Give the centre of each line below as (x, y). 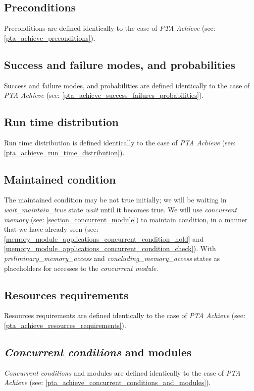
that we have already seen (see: (51, 229)
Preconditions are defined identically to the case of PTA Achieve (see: (110, 28)
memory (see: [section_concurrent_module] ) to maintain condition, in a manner (126, 219)
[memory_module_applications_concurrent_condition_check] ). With (110, 248)
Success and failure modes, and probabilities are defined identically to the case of (127, 85)
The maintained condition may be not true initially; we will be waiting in (115, 200)
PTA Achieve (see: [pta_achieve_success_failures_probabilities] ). (104, 95)
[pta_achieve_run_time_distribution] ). (64, 152)
